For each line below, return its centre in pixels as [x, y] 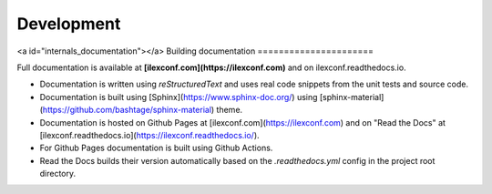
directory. [58, 174]
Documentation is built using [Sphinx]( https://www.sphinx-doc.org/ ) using [179, 97]
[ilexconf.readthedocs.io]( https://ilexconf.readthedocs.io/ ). [149, 135]
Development [69, 24]
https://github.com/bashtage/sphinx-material [127, 110]
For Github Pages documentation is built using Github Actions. [156, 148]
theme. [230, 110]
